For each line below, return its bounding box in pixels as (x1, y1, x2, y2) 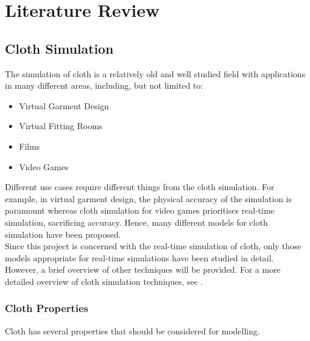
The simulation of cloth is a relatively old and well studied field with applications (5, 67, 306, 80)
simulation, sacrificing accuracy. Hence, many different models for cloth (5, 215, 268, 228)
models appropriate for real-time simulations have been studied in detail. (5, 251, 274, 264)
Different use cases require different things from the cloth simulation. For (5, 180, 274, 193)
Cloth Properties (5, 301, 89, 316)
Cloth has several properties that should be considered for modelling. (5, 324, 260, 337)
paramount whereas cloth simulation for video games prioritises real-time (5, 204, 275, 217)
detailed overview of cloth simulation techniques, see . (5, 275, 203, 287)
